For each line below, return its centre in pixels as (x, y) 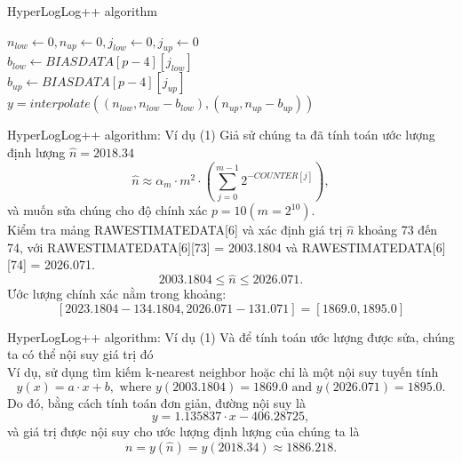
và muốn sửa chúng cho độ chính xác (108, 210)
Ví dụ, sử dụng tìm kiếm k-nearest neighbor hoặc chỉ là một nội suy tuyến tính (223, 372)
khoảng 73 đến (398, 230)
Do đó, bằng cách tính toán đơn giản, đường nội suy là (156, 402)
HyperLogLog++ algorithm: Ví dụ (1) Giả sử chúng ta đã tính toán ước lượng (221, 135)
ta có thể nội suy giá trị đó (80, 354)
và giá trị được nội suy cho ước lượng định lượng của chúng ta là (183, 431)
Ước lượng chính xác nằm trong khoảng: (117, 294)
